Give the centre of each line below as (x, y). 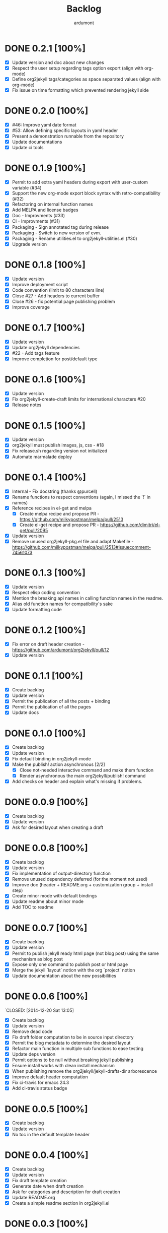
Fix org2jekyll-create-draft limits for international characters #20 (79, 399)
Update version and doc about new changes (58, 62)
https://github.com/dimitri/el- (130, 525)
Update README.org (34, 1197)
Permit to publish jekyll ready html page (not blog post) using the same (85, 953)
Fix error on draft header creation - (48, 644)
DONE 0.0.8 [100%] (47, 848)
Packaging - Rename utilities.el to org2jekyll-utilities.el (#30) (75, 238)
